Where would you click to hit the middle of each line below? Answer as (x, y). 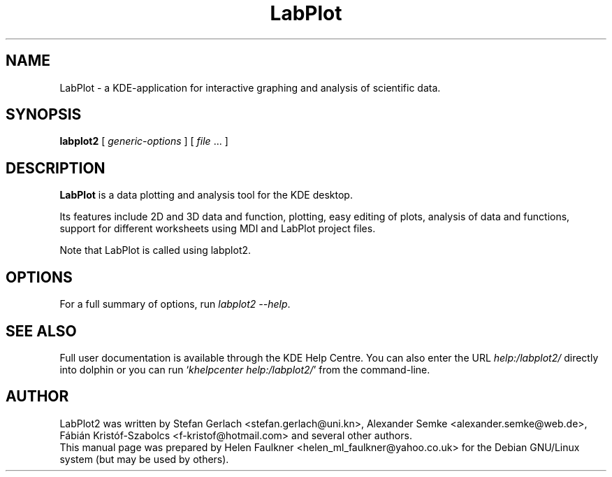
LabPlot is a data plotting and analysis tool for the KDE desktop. (206, 195)
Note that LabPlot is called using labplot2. (155, 250)
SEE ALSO (41, 331)
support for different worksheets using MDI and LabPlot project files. (218, 229)
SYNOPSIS (44, 115)
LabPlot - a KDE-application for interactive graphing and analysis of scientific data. (250, 87)
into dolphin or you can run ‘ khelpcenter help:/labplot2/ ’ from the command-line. (245, 369)
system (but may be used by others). (144, 459)
